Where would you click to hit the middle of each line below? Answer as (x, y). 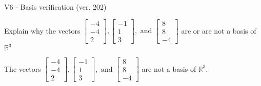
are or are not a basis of (219, 30)
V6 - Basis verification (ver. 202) (55, 7)
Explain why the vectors (42, 30)
